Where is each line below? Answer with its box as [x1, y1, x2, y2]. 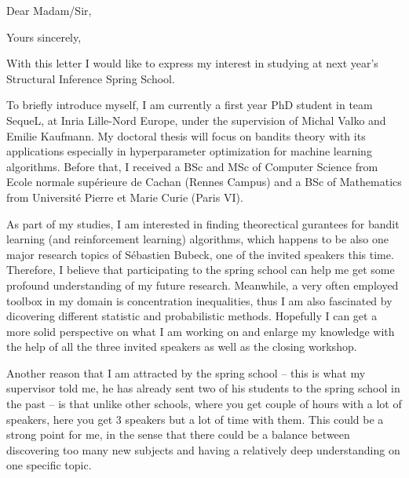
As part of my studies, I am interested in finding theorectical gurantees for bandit [6, 215, 400, 232]
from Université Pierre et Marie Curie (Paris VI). [6, 188, 243, 205]
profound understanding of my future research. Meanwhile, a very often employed [6, 276, 399, 293]
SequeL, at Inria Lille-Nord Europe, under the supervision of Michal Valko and [6, 111, 386, 128]
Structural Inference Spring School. [6, 70, 175, 86]
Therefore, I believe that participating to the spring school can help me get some [6, 261, 395, 278]
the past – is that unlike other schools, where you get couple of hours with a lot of [6, 396, 402, 412]
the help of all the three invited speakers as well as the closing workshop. [6, 338, 357, 355]
